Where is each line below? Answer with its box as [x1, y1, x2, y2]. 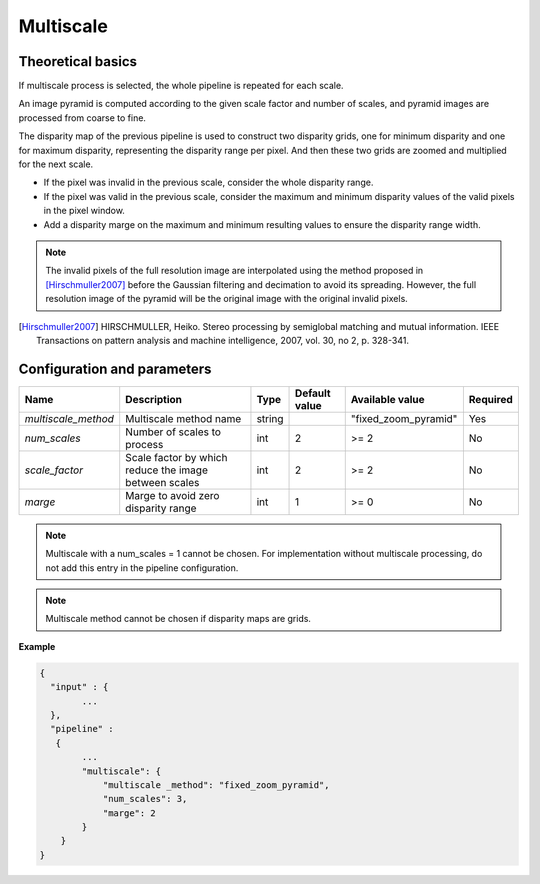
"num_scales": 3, [102, 793, 188, 805]
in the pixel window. [43, 205, 125, 217]
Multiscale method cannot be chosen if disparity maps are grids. [45, 613, 312, 625]
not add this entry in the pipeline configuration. [45, 561, 239, 574]
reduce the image [125, 463, 209, 477]
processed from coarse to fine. [18, 111, 147, 124]
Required [468, 392, 514, 406]
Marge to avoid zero [125, 488, 220, 502]
